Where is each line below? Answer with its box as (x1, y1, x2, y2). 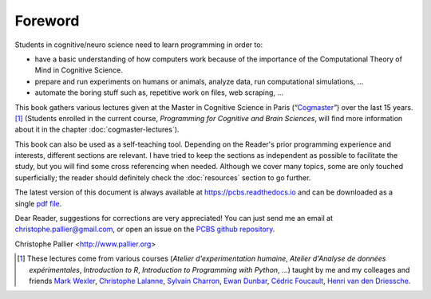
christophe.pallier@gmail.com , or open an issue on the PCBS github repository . (14, 224, 275, 234)
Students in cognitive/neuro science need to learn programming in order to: (14, 40, 263, 49)
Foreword (14, 12, 80, 30)
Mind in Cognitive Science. (34, 65, 123, 75)
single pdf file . (14, 199, 62, 208)
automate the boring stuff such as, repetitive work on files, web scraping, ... (34, 88, 283, 97)
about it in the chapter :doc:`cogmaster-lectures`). (14, 124, 180, 135)
